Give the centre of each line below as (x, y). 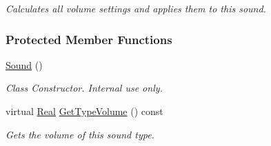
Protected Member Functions (89, 39)
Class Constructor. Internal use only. (84, 88)
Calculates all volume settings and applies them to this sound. (136, 8)
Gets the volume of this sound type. (80, 134)
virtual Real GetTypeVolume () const (84, 111)
